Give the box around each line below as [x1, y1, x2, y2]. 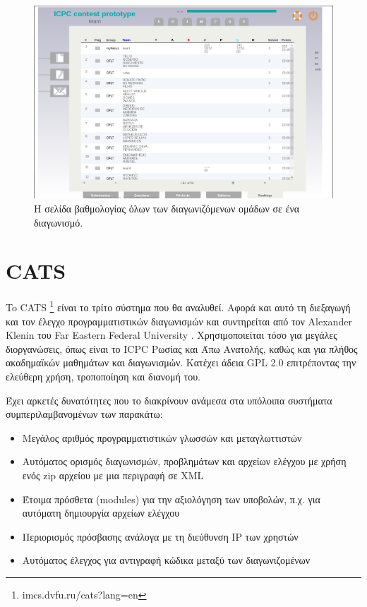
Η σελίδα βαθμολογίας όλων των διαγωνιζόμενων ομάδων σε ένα [34, 201, 300, 216]
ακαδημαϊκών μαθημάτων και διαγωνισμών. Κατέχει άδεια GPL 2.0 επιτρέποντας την [6, 355, 356, 370]
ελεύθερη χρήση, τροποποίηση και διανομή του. [6, 368, 201, 383]
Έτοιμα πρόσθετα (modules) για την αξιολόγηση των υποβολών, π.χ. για [22, 491, 320, 506]
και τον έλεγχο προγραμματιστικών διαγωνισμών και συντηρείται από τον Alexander [6, 313, 352, 328]
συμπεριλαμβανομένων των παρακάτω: [6, 407, 163, 421]
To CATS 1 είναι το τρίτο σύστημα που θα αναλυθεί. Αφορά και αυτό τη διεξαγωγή [6, 298, 351, 314]
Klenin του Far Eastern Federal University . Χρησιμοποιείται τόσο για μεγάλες [6, 327, 337, 342]
